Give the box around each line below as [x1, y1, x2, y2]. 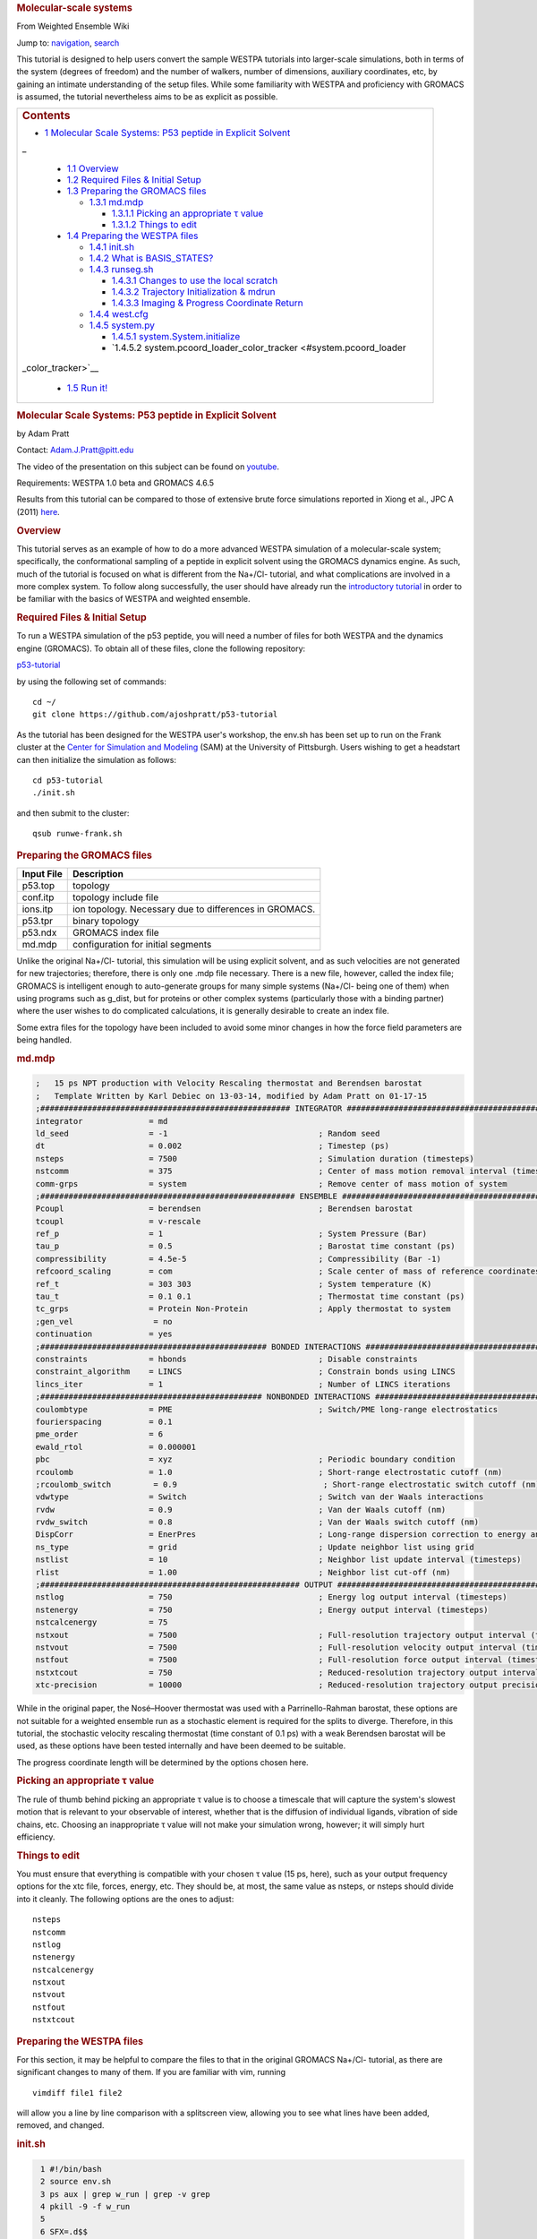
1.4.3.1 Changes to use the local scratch [111, 274, 278, 287]
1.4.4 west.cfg [89, 308, 149, 321]
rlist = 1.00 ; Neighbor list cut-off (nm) [35, 1567, 451, 1577]
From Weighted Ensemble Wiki [16, 21, 130, 31]
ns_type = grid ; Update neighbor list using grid [35, 1541, 474, 1552]
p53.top [21, 879, 55, 891]
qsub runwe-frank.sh [32, 828, 123, 839]
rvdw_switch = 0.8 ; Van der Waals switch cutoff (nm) [35, 1517, 479, 1527]
